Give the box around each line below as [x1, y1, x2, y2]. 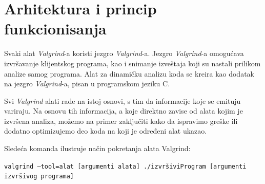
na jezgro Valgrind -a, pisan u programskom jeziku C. [4, 78, 170, 89]
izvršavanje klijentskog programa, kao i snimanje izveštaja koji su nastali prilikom [4, 58, 261, 68]
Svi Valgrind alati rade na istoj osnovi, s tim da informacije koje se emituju [4, 95, 241, 106]
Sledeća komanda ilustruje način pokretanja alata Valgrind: [4, 143, 191, 154]
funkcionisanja [4, 18, 107, 39]
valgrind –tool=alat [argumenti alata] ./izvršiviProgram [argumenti [4, 162, 247, 170]
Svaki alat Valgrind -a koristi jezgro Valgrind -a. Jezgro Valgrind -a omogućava [4, 48, 244, 59]
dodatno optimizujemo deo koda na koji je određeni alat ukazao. [4, 125, 207, 136]
